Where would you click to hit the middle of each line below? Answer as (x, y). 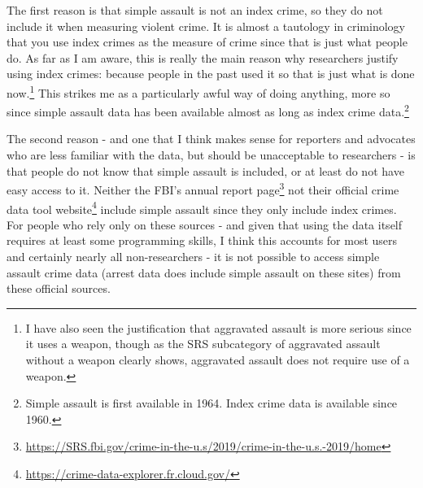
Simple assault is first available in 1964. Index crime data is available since (211, 403)
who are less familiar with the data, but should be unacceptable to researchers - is (211, 155)
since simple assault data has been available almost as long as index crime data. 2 (208, 110)
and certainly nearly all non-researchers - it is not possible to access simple (193, 256)
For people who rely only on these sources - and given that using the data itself (205, 224)
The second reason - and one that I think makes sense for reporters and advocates (211, 139)
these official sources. (59, 288)
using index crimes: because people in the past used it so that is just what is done (211, 74)
